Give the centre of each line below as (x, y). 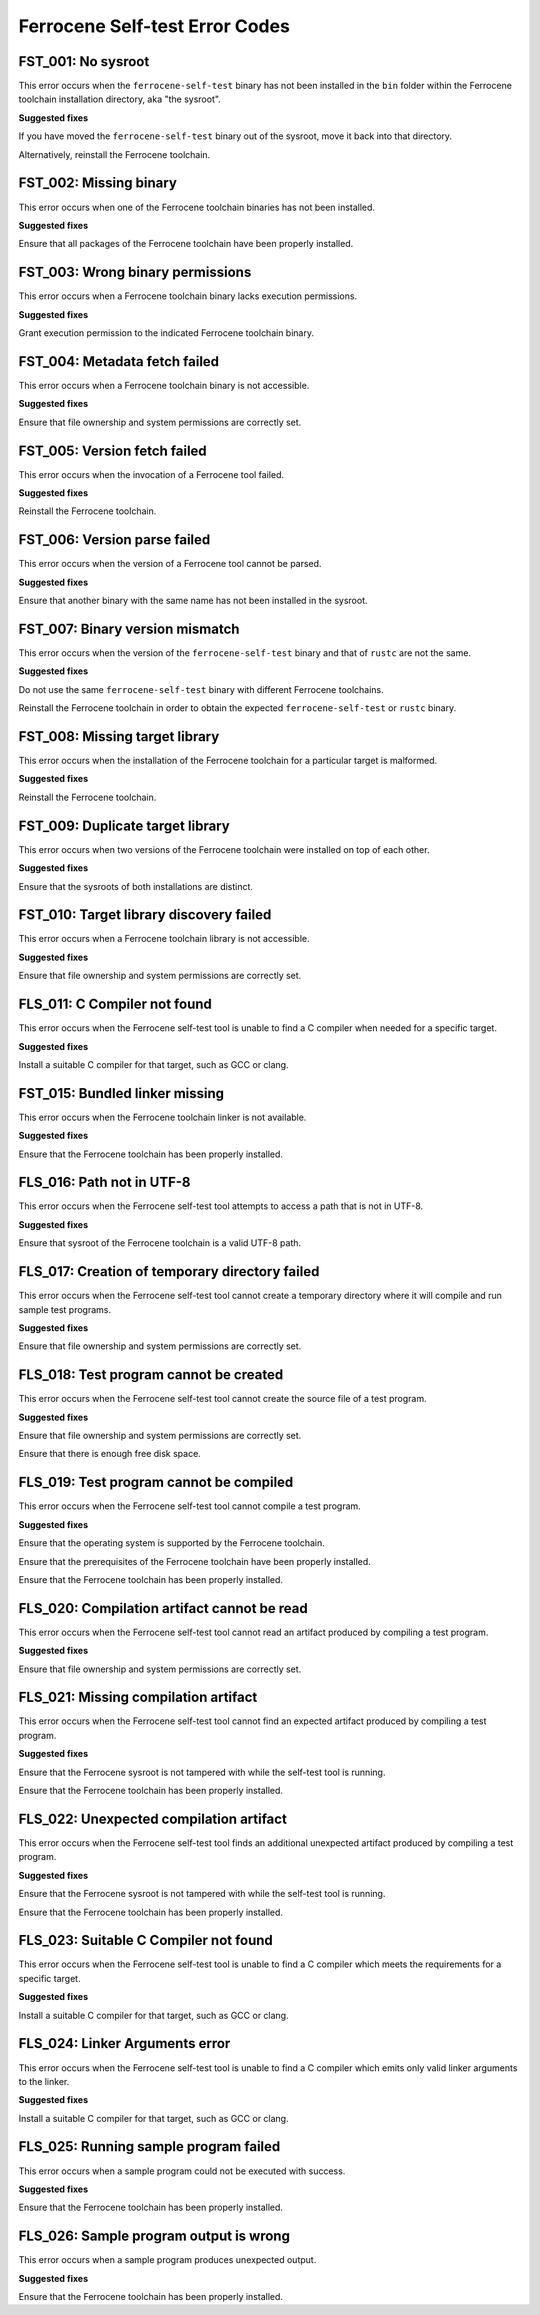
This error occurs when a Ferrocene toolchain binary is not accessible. (164, 385)
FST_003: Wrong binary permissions (135, 272)
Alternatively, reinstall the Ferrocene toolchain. (114, 154)
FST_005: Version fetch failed (112, 450)
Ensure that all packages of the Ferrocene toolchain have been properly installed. (186, 244)
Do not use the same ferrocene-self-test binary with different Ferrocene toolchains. (201, 689)
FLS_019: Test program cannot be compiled (156, 1482)
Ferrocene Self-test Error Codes (154, 26)
